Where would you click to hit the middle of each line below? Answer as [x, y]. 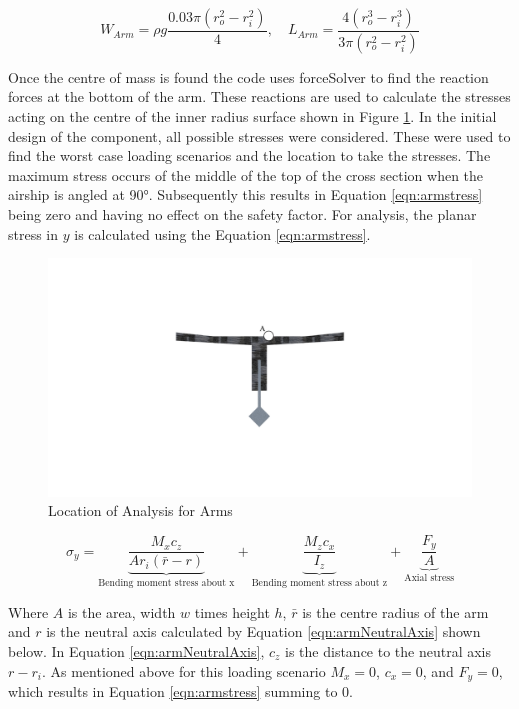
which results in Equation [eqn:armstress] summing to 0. [180, 691]
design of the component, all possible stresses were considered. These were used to [259, 135]
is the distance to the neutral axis [388, 651]
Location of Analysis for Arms [140, 510]
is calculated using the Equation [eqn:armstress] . [222, 233]
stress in [33, 233]
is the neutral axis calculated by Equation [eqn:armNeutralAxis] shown [263, 631]
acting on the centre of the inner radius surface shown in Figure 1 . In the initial [252, 116]
